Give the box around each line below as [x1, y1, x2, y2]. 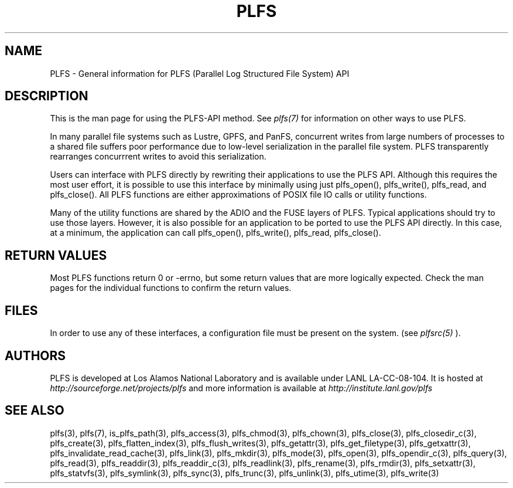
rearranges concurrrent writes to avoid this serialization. [50, 151, 266, 162]
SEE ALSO [5, 403, 64, 418]
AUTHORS [5, 348, 66, 363]
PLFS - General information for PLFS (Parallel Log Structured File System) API [50, 68, 350, 79]
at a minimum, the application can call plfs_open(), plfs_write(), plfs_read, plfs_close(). [50, 228, 381, 238]
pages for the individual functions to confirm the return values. [50, 283, 292, 293]
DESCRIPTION [5, 89, 88, 104]
